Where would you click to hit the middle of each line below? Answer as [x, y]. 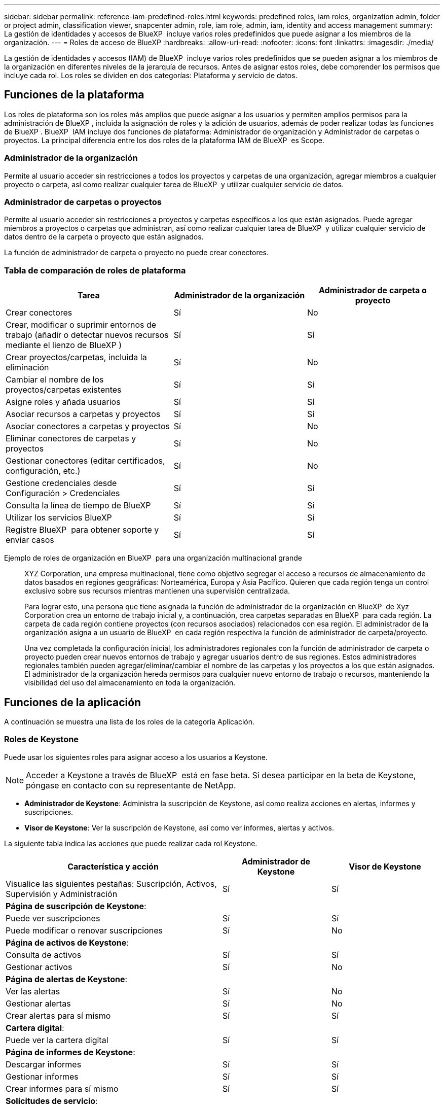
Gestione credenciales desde [61, 483]
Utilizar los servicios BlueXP [59, 518]
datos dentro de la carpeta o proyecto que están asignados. [104, 237]
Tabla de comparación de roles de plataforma [95, 270]
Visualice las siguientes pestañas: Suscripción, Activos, [111, 884]
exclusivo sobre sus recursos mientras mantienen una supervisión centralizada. [157, 591]
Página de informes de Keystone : [70, 1052]
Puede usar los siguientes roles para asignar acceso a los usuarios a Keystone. [136, 757]
